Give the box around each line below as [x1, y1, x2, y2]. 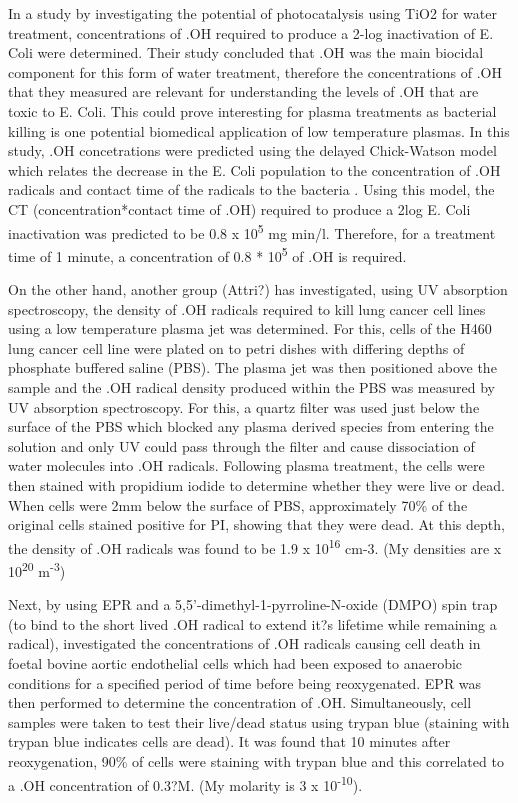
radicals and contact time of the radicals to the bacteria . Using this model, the [8, 179, 495, 200]
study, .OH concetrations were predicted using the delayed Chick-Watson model [8, 140, 497, 161]
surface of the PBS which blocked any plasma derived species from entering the [8, 416, 494, 437]
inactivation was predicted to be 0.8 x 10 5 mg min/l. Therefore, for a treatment [8, 219, 496, 243]
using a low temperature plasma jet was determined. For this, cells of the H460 [8, 318, 492, 339]
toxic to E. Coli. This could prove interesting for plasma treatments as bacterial [8, 100, 497, 121]
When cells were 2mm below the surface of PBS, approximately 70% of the [8, 494, 468, 515]
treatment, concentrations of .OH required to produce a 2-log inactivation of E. [8, 22, 494, 43]
